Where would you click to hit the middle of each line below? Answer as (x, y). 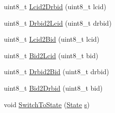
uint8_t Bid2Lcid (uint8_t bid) (51, 55)
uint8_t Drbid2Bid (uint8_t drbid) (57, 72)
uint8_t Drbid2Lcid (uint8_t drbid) (58, 23)
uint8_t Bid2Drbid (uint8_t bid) (53, 88)
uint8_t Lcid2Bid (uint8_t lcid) (52, 39)
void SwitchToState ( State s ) (47, 104)
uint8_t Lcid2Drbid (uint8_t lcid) (55, 6)
